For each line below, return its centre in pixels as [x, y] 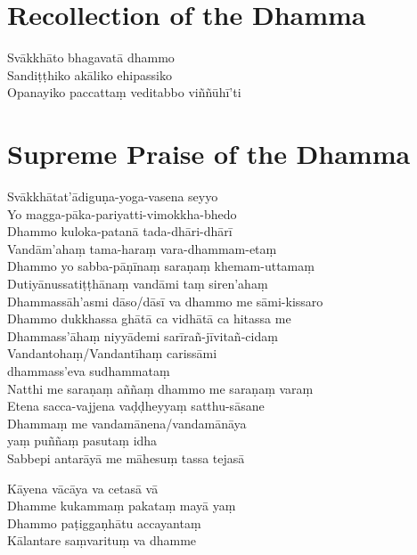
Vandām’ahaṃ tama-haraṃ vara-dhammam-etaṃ [142, 248]
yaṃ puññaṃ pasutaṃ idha [82, 441]
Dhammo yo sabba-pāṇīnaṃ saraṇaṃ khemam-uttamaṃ [161, 266]
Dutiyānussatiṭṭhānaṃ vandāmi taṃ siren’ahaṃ [138, 283]
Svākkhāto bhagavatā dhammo [91, 57]
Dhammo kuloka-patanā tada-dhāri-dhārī [120, 231]
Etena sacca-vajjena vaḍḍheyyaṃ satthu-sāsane [136, 406]
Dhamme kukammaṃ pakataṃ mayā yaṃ [122, 506]
